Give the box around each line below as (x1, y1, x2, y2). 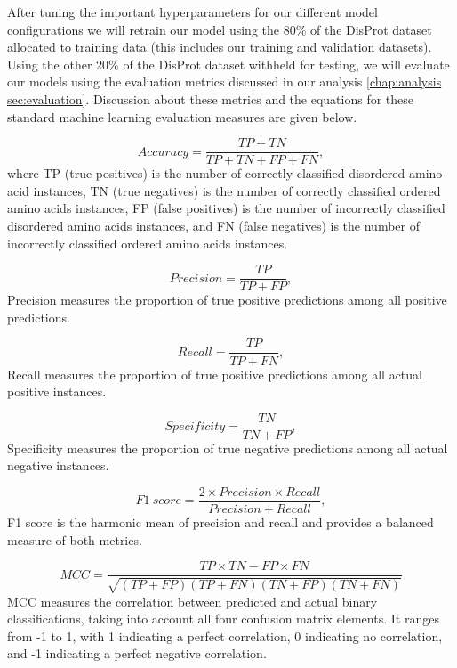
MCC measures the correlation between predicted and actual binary (7, 591, 378, 610)
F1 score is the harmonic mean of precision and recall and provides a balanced (7, 513, 434, 531)
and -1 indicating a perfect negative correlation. (7, 644, 267, 663)
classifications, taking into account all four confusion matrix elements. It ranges (7, 609, 439, 628)
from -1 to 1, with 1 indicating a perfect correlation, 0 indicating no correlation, (7, 626, 443, 645)
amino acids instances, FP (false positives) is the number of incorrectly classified (7, 199, 445, 217)
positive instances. (7, 382, 107, 401)
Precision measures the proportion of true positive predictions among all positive (7, 290, 447, 309)
